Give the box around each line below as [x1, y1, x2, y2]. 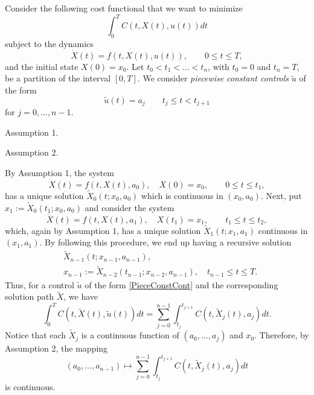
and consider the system [85, 201, 175, 213]
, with [208, 60, 229, 72]
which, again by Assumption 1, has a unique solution [5, 224, 201, 236]
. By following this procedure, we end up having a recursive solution [39, 236, 292, 248]
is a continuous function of [81, 329, 179, 341]
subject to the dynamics [5, 37, 94, 49]
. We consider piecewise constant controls [137, 72, 289, 84]
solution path [5, 290, 54, 303]
